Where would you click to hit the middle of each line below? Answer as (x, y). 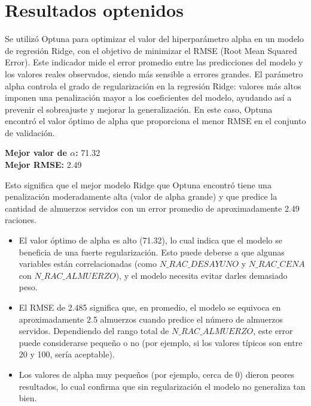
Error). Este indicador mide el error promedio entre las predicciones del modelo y (154, 62)
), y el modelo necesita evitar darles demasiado (202, 275)
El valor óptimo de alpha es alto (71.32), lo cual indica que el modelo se (150, 240)
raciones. (21, 220)
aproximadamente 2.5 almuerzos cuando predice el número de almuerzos (151, 319)
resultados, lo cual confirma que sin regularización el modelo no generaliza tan (162, 386)
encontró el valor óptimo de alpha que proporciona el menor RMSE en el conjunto (155, 121)
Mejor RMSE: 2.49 (43, 165)
